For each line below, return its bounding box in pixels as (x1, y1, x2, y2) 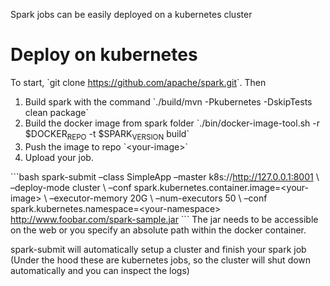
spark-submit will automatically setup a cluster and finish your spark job (10, 243, 307, 255)
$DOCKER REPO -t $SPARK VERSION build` (24, 127, 190, 142)
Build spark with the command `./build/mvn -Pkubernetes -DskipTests (24, 95, 313, 108)
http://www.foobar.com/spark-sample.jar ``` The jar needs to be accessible (10, 213, 319, 225)
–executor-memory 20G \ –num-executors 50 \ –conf (49, 192, 268, 204)
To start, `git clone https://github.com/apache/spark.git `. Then (10, 76, 267, 88)
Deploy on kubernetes (10, 44, 198, 66)
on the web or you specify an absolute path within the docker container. (10, 224, 307, 236)
